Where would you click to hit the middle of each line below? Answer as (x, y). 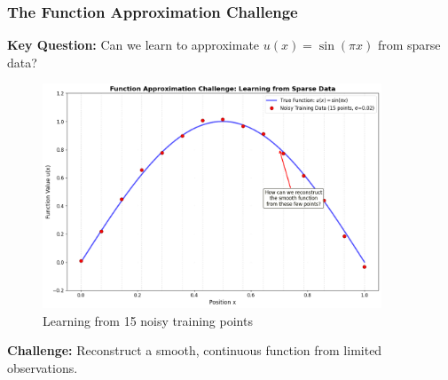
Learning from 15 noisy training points (148, 320)
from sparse (409, 45)
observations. (43, 367)
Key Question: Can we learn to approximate (134, 45)
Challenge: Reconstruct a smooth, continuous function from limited (195, 350)
